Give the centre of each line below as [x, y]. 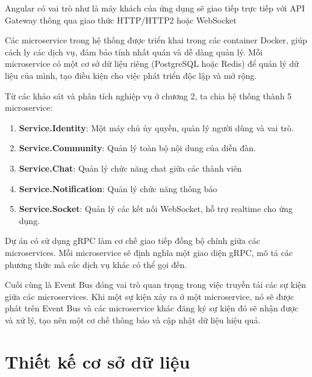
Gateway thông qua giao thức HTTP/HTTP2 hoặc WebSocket [121, 20]
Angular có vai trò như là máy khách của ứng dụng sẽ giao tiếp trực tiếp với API [155, 8]
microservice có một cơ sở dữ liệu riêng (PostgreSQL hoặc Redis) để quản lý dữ [152, 64]
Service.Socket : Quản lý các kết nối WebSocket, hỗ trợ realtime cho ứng [156, 209]
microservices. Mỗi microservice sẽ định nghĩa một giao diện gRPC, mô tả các [149, 252]
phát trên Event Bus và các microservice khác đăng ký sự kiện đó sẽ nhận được [152, 308]
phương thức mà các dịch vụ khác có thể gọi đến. [96, 264]
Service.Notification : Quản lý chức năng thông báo [118, 188]
